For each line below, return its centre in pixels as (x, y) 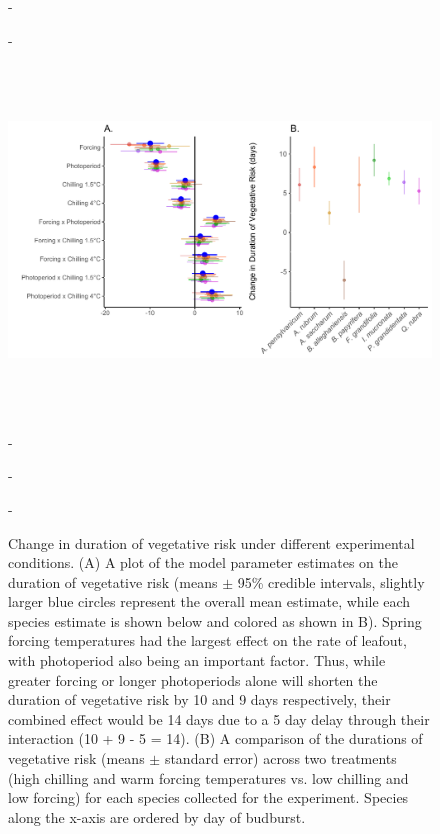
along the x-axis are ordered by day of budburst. (157, 816)
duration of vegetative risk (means (113, 581)
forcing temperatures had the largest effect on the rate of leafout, (207, 640)
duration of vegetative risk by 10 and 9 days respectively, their (199, 699)
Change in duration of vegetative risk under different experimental (211, 542)
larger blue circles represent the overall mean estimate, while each (209, 601)
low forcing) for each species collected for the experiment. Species (208, 797)
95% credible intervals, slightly (331, 581)
